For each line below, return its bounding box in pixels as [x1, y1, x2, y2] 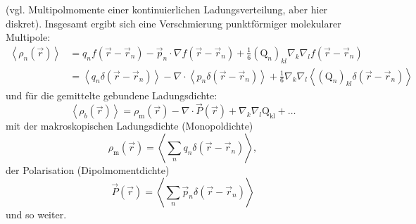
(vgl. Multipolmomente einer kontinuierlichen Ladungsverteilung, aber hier [6, 2, 328, 16]
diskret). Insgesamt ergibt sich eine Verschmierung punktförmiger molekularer [6, 15, 341, 30]
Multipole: [6, 30, 51, 44]
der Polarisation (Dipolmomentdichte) [6, 163, 170, 178]
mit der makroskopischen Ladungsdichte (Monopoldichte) [6, 118, 253, 133]
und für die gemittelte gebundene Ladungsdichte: [6, 87, 218, 102]
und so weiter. [6, 206, 67, 221]
